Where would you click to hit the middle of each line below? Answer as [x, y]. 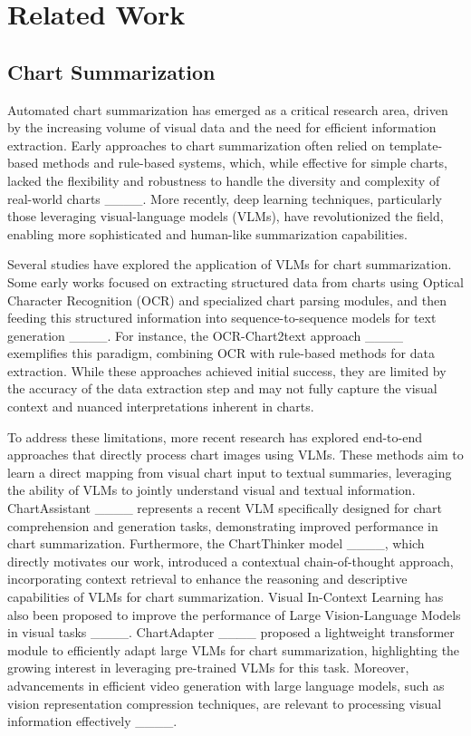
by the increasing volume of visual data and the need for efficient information [222, 127]
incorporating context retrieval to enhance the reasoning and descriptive [207, 579]
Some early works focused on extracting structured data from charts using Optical [235, 281]
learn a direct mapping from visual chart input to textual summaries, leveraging [230, 472]
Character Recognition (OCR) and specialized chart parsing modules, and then [227, 300]
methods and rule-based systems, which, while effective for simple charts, [245, 163]
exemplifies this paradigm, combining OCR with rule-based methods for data [221, 353]
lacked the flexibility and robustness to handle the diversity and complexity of [224, 180]
